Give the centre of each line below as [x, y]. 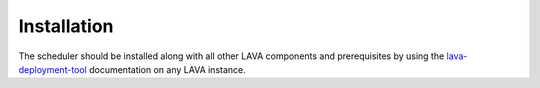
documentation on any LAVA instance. [167, 69]
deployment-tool [52, 69]
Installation [66, 26]
